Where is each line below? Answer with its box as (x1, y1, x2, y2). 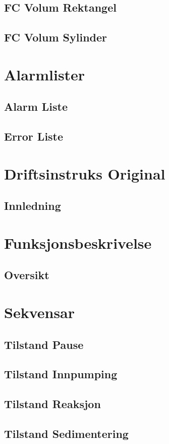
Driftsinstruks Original (4, 163, 165, 184)
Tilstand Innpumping (4, 366, 118, 382)
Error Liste (4, 128, 64, 144)
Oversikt (4, 267, 49, 283)
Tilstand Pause (4, 336, 84, 352)
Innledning (4, 198, 61, 213)
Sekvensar (4, 302, 75, 322)
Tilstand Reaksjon (4, 396, 101, 412)
